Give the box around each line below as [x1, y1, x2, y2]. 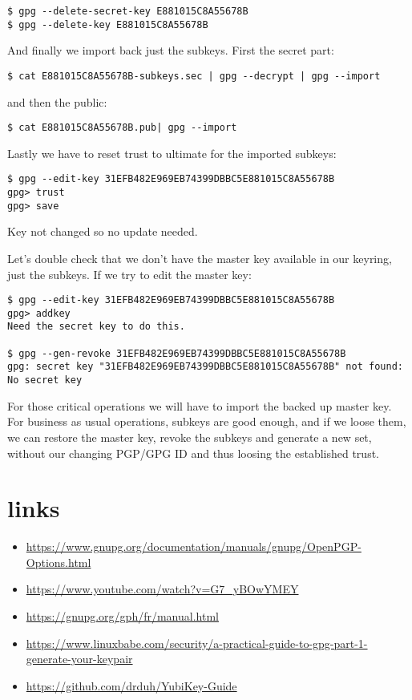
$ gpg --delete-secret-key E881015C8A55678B [7, 6, 248, 17]
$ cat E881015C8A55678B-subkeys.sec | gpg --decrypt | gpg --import [7, 70, 381, 82]
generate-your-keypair [26, 650, 133, 667]
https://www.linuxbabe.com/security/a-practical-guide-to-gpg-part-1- [26, 634, 368, 651]
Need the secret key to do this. [7, 321, 185, 333]
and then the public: [7, 93, 107, 110]
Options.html [26, 553, 91, 570]
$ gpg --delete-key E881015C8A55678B [7, 18, 208, 30]
